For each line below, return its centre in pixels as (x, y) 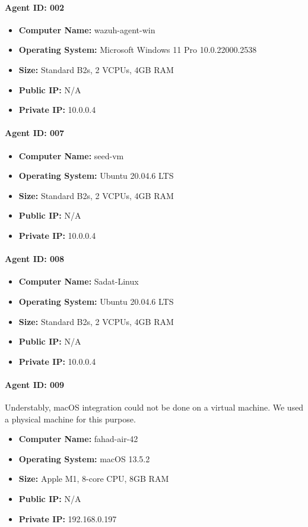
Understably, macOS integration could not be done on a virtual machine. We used (154, 407)
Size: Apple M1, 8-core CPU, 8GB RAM (94, 479)
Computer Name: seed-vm (71, 155)
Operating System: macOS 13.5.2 (84, 458)
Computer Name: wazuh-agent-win (87, 29)
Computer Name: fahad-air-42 (78, 439)
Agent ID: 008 (35, 259)
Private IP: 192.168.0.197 (68, 518)
